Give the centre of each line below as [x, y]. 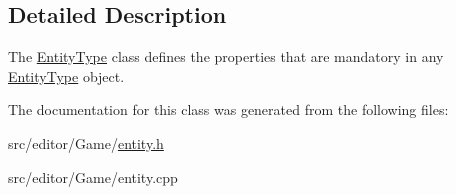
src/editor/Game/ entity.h [86, 142]
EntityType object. [66, 75]
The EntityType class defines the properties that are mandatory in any [226, 56]
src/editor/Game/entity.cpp [93, 176]
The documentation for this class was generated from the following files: [228, 109]
